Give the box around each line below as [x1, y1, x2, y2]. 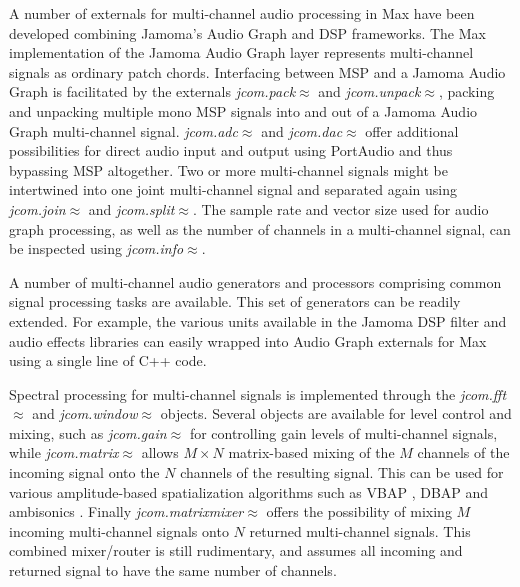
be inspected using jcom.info [9, 238, 184, 259]
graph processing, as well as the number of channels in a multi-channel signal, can [9, 218, 511, 239]
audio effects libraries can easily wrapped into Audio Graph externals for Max [9, 330, 487, 351]
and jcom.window [32, 403, 138, 424]
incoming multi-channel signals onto [9, 520, 229, 541]
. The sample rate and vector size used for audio [192, 198, 489, 219]
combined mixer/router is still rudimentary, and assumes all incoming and [9, 540, 463, 561]
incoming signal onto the [9, 462, 160, 483]
